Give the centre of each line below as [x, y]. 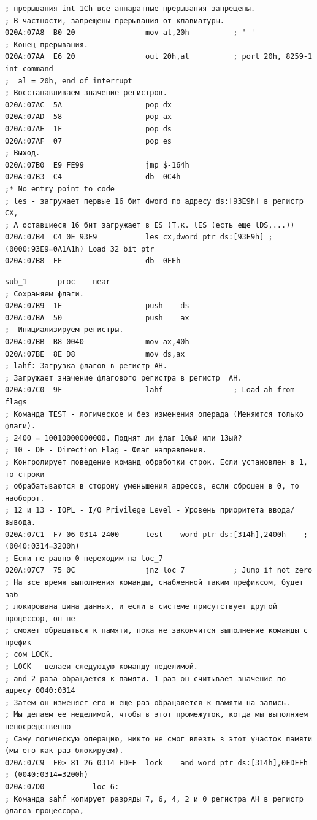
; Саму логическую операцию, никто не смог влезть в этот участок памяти [159, 739]
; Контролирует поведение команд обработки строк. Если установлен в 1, [156, 462]
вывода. [21, 522]
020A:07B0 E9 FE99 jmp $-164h [97, 165]
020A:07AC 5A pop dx [89, 105]
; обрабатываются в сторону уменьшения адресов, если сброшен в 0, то [152, 486]
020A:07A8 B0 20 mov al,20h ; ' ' [130, 33]
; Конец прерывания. [47, 44]
